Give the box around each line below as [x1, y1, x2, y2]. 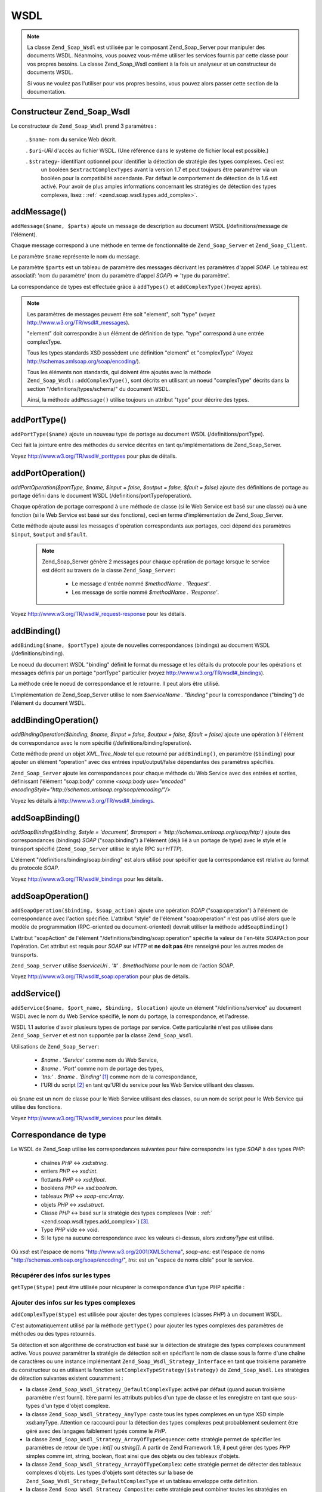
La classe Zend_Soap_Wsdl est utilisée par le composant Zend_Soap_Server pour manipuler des [27, 44, 265, 51]
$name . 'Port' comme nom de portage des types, [41, 1065, 164, 1072]
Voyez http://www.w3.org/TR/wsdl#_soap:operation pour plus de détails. [11, 973, 190, 980]
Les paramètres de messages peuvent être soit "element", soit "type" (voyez [27, 310, 216, 317]
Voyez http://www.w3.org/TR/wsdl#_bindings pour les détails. [11, 875, 163, 883]
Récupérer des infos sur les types [11, 1271, 111, 1280]
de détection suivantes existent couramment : [11, 1374, 123, 1382]
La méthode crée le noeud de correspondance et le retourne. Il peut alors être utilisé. [11, 680, 220, 688]
